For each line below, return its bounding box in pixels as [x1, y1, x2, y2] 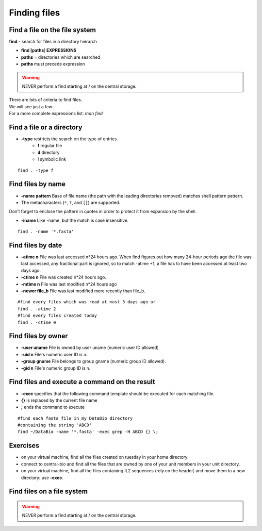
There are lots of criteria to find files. [9, 97, 82, 103]
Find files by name [9, 180, 65, 188]
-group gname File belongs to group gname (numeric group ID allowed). [21, 358, 166, 364]
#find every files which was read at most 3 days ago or [17, 299, 156, 305]
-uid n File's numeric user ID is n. [21, 351, 87, 357]
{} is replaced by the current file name [21, 397, 98, 403]
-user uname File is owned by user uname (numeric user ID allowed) [21, 345, 159, 350]
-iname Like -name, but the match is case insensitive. [21, 217, 129, 223]
